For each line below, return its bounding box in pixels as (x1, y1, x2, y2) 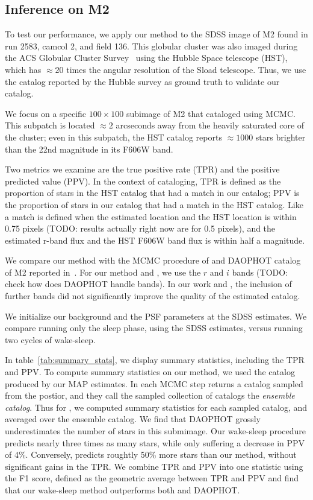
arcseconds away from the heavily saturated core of (116, 119, 305, 131)
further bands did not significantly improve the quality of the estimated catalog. (5, 290, 300, 302)
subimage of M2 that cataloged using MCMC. (126, 107, 296, 119)
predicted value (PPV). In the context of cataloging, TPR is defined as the (5, 174, 281, 187)
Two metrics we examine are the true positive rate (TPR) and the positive (5, 163, 280, 176)
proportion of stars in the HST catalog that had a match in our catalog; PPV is (5, 186, 300, 199)
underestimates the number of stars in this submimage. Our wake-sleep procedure (5, 425, 306, 437)
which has (5, 63, 42, 75)
